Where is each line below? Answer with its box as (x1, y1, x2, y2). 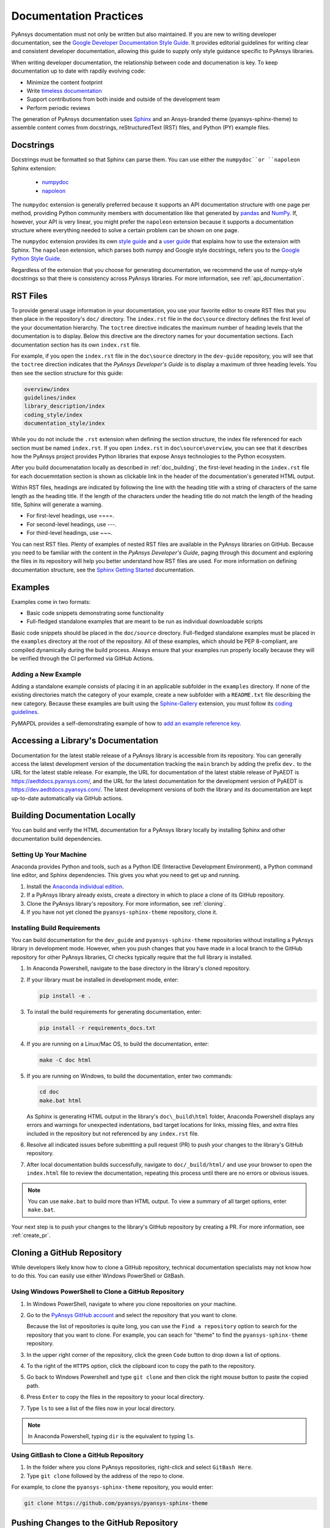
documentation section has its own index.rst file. (11, 341, 141, 348)
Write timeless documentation (26, 87, 102, 94)
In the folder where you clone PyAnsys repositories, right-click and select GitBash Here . (26, 1464, 253, 1471)
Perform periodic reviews (26, 104, 91, 111)
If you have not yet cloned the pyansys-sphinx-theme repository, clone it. (26, 908, 218, 916)
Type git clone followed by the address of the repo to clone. (26, 1472, 185, 1479)
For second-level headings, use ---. (26, 520, 117, 528)
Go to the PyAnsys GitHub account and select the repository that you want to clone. (26, 1311, 238, 1318)
